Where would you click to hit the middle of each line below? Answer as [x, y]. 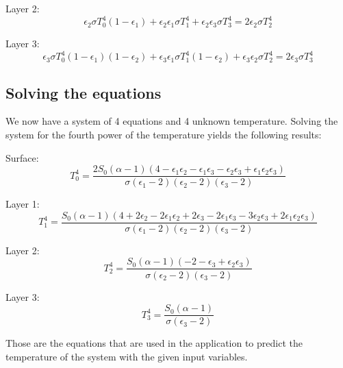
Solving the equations [84, 92]
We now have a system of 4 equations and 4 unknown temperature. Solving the [172, 121]
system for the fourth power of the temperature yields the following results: [164, 134]
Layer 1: [23, 204]
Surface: [22, 157]
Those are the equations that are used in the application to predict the [154, 343]
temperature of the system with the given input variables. [127, 356]
